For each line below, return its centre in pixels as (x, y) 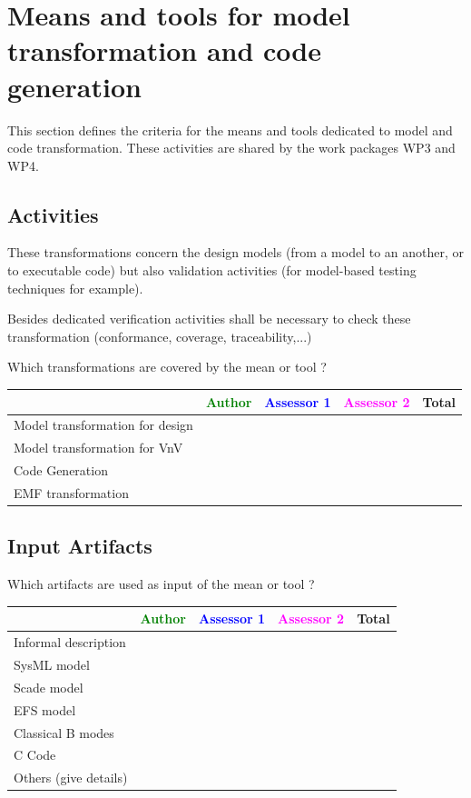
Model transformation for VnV (98, 448)
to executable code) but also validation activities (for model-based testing (212, 270)
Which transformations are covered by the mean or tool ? (167, 367)
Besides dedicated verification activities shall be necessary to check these (209, 319)
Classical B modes (64, 732)
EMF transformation (71, 492)
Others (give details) (71, 778)
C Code (35, 755)
